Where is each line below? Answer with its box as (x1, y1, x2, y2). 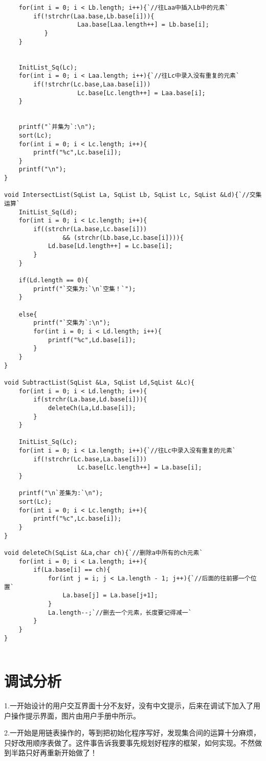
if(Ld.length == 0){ (18, 277, 88, 284)
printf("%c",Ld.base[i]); (48, 336, 136, 344)
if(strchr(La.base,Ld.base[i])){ (33, 396, 147, 404)
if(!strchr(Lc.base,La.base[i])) (33, 455, 147, 463)
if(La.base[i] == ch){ (33, 566, 110, 574)
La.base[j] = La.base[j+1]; (62, 592, 158, 599)
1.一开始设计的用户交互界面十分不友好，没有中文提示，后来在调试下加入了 (4, 700, 253, 710)
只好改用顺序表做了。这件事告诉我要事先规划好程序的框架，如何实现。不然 (4, 737, 255, 748)
